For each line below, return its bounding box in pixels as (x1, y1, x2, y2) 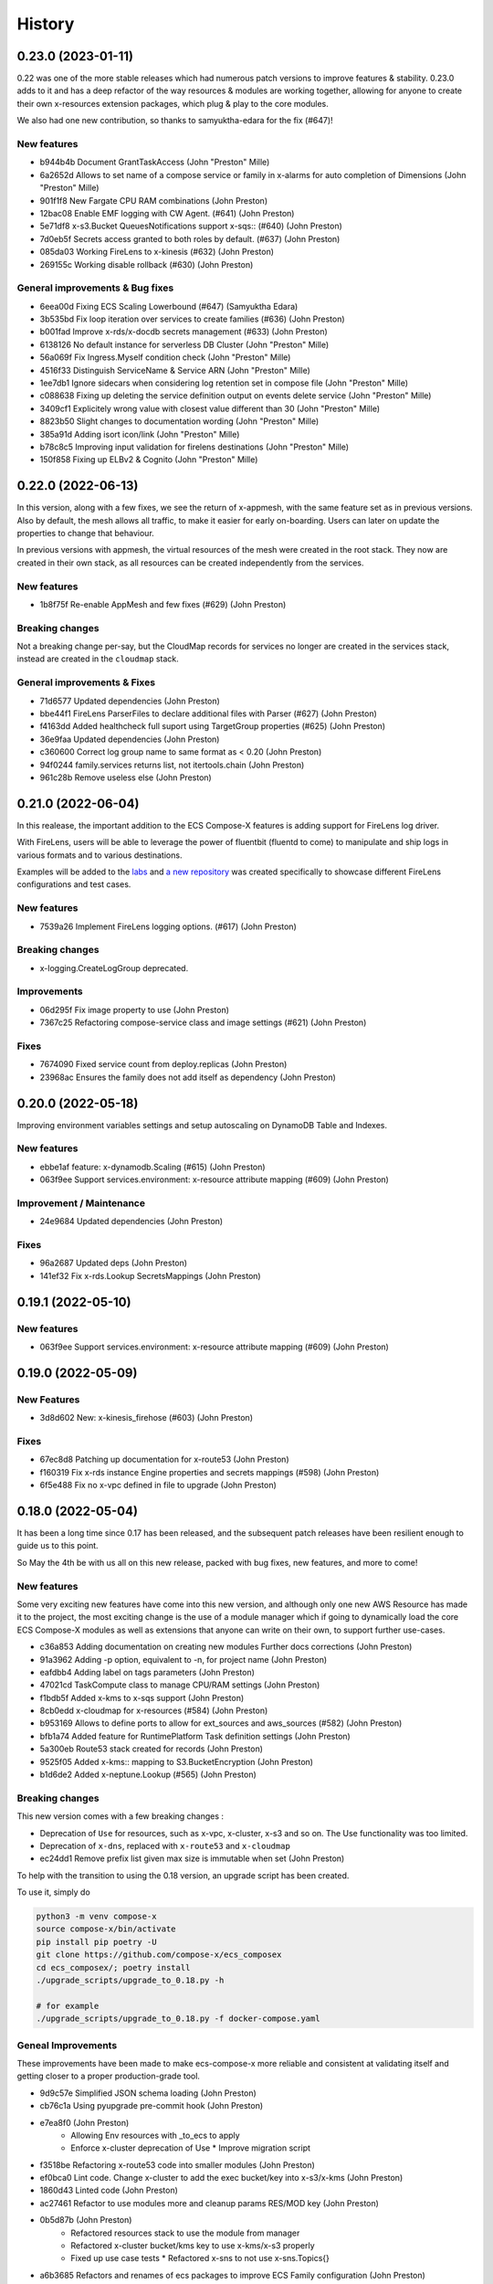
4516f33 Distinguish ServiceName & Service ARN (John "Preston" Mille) (39, 365, 310, 375)
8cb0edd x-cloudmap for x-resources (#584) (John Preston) (39, 1705, 268, 1717)
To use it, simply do (16, 1887, 90, 1898)
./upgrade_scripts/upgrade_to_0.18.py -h (36, 1975, 225, 1986)
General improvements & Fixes (16, 676, 155, 689)
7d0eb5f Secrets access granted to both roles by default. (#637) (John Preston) (39, 233, 341, 244)
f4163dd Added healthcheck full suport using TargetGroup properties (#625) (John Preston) (39, 721, 386, 732)
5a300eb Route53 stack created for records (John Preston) (39, 1743, 264, 1754)
